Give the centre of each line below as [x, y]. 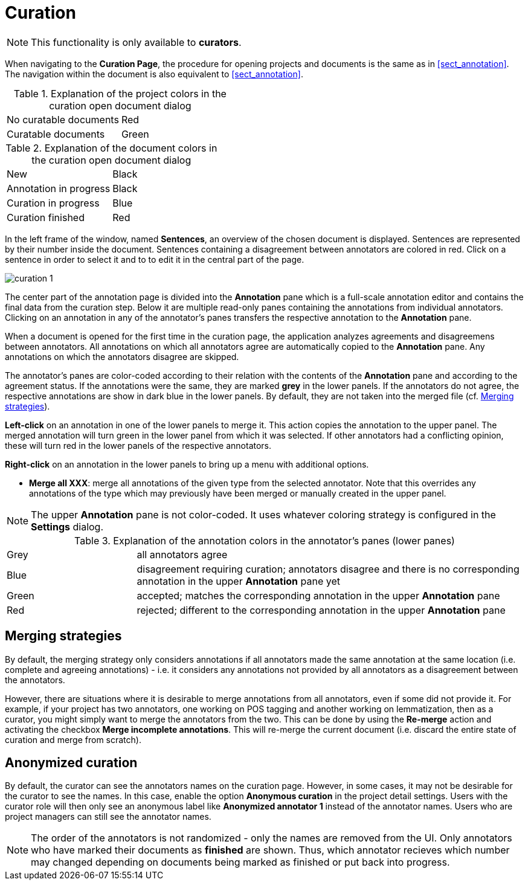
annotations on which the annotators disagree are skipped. [122, 356]
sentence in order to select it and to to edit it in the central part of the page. [155, 259]
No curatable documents [63, 119]
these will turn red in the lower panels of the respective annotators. [138, 445]
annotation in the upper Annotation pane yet [239, 581]
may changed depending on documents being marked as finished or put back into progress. [240, 862]
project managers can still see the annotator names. [108, 817]
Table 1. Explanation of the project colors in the [120, 93]
